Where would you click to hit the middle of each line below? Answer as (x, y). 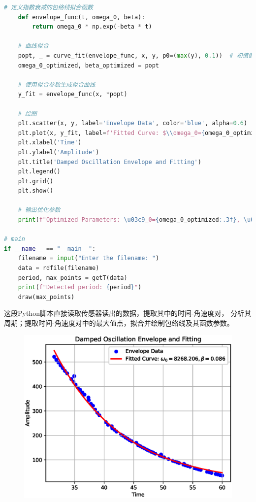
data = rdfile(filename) (59, 268)
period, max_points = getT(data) (73, 278)
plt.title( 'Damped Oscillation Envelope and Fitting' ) (110, 162)
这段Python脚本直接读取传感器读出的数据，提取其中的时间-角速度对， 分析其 (128, 313)
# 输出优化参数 (39, 210)
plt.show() (36, 191)
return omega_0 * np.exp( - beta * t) (92, 27)
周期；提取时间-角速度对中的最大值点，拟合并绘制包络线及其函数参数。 (119, 323)
